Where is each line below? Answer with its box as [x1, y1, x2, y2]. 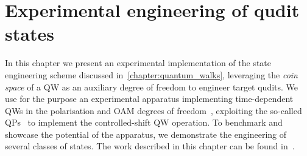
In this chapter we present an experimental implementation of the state [5, 56, 272, 69]
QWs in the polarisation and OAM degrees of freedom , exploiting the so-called [5, 104, 302, 117]
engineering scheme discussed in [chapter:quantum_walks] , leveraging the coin [5, 68, 298, 81]
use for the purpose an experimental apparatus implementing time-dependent [5, 92, 294, 105]
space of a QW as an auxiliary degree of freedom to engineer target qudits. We [5, 80, 298, 93]
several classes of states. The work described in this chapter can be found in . [5, 140, 295, 152]
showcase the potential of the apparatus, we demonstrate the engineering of [5, 127, 287, 140]
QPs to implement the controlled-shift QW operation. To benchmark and [5, 116, 283, 129]
